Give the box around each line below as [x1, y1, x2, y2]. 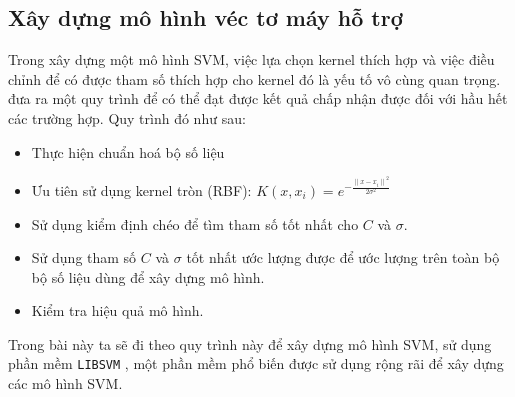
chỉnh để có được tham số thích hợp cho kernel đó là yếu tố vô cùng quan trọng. [8, 68, 501, 89]
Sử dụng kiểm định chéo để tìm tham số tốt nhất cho [31, 213, 359, 234]
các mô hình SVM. [8, 373, 123, 394]
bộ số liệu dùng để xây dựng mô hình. [31, 266, 265, 287]
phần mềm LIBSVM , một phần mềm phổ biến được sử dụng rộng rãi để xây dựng [8, 353, 504, 374]
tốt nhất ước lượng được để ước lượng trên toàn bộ [186, 247, 500, 268]
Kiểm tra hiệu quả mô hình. [31, 300, 204, 321]
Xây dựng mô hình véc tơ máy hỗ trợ [8, 2, 403, 33]
